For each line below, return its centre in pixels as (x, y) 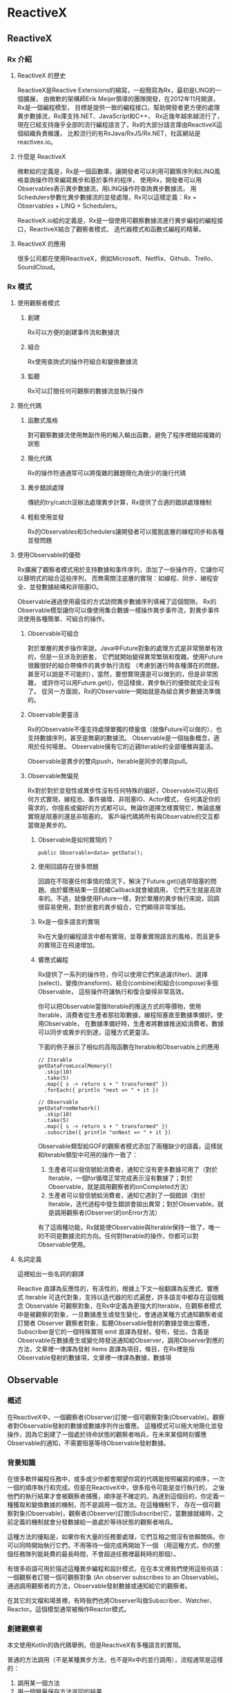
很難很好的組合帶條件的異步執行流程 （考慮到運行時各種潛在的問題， (125, 666)
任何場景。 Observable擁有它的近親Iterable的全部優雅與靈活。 (128, 746)
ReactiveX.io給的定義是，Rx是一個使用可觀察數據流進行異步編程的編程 (117, 220)
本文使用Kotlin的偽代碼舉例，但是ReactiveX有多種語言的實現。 (96, 1645)
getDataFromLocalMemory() (75, 1066)
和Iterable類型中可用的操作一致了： (88, 1155)
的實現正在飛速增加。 (68, 945)
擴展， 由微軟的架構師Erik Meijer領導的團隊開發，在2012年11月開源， (121, 99)
